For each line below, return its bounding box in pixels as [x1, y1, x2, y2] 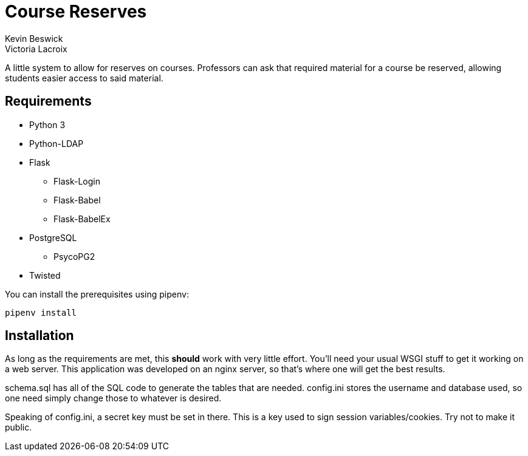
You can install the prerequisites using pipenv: [5, 288, 189, 299]
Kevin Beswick [5, 33, 63, 44]
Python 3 [29, 119, 66, 130]
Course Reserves [5, 1, 147, 22]
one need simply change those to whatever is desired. [5, 393, 222, 404]
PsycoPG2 [53, 251, 95, 262]
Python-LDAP [29, 138, 84, 149]
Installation [5, 328, 74, 344]
